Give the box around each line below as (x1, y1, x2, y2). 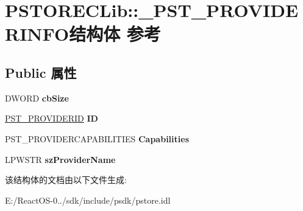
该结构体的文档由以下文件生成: (5, 173, 127, 186)
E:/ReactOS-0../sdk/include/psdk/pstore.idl (5, 193, 171, 206)
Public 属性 (5, 63, 77, 81)
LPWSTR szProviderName (5, 153, 116, 165)
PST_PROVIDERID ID (5, 112, 98, 125)
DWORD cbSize (5, 91, 69, 104)
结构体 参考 (69, 21, 161, 46)
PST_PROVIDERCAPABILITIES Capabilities (5, 132, 190, 145)
